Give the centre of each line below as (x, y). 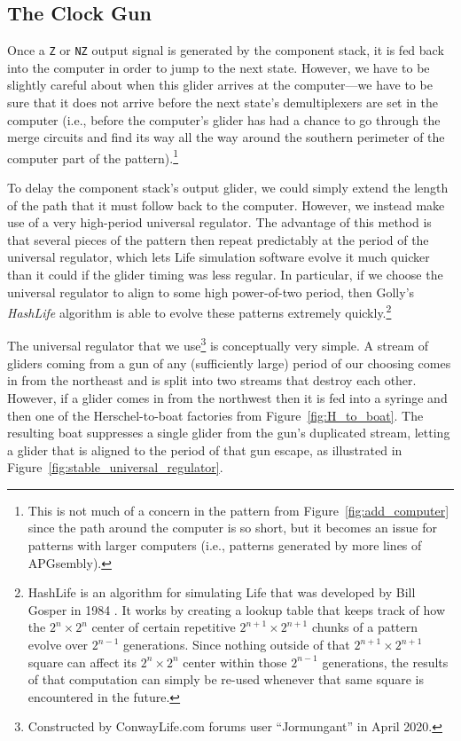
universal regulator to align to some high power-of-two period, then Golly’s (211, 292)
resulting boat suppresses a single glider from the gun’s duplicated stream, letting (229, 433)
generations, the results (385, 662)
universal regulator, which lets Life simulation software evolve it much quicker (219, 257)
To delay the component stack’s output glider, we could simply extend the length (228, 188)
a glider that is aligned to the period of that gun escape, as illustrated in (205, 449)
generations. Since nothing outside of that (237, 645)
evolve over (58, 645)
